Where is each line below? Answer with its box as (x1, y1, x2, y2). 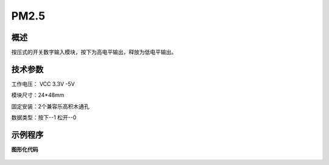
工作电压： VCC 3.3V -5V (11, 80, 76, 88)
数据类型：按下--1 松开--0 (11, 114, 77, 121)
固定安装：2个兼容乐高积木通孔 (11, 102, 90, 110)
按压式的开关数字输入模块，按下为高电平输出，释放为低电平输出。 (11, 49, 177, 56)
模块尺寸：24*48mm (11, 91, 65, 99)
